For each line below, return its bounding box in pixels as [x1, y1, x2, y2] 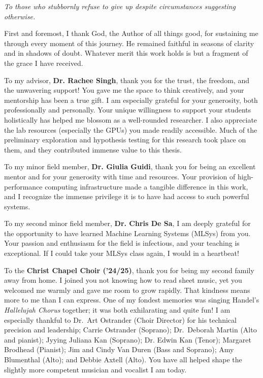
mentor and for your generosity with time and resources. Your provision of [4, 171, 236, 181]
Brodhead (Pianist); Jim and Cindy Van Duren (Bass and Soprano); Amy [4, 344, 234, 355]
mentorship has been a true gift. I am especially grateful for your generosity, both [4, 94, 258, 105]
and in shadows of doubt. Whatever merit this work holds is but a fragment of [4, 48, 248, 58]
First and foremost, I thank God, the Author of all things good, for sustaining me [4, 28, 258, 39]
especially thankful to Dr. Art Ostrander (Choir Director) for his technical [4, 314, 237, 325]
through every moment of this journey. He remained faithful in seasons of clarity [4, 37, 254, 48]
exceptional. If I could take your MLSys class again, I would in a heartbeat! [4, 248, 239, 258]
